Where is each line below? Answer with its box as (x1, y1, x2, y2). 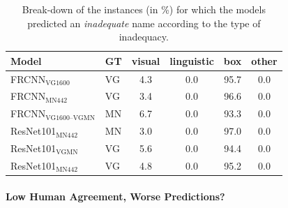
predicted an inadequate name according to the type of (27, 15, 261, 30)
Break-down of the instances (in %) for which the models (22, 2, 266, 16)
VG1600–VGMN (45, 114, 96, 121)
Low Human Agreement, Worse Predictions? (6, 188, 225, 203)
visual (131, 53, 160, 68)
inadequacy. (119, 29, 169, 44)
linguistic (169, 53, 214, 68)
